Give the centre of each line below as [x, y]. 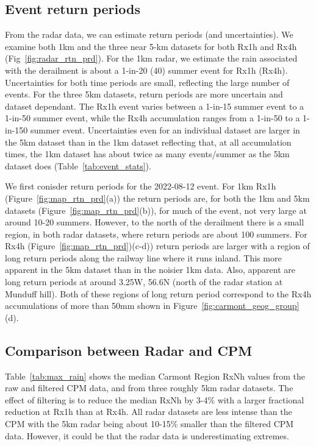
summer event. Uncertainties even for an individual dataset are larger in [165, 129]
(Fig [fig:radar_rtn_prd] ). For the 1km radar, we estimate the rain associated [151, 58]
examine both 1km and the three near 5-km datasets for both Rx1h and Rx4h [151, 46]
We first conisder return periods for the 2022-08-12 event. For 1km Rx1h [141, 186]
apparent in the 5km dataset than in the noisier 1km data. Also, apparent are [150, 270]
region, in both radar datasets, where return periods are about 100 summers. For [156, 234]
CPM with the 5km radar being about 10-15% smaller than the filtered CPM [149, 424]
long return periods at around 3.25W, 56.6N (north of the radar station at [144, 282]
